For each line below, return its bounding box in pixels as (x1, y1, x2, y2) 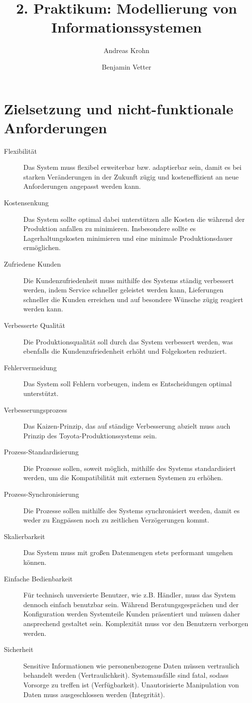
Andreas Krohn (104, 45, 149, 55)
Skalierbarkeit (4, 531, 45, 541)
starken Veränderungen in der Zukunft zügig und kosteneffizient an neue (23, 171, 239, 181)
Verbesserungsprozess (4, 404, 67, 415)
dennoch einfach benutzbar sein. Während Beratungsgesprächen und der (23, 599, 239, 609)
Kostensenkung (4, 198, 49, 207)
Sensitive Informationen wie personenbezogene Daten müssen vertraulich (23, 660, 239, 670)
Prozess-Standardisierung (4, 447, 79, 457)
